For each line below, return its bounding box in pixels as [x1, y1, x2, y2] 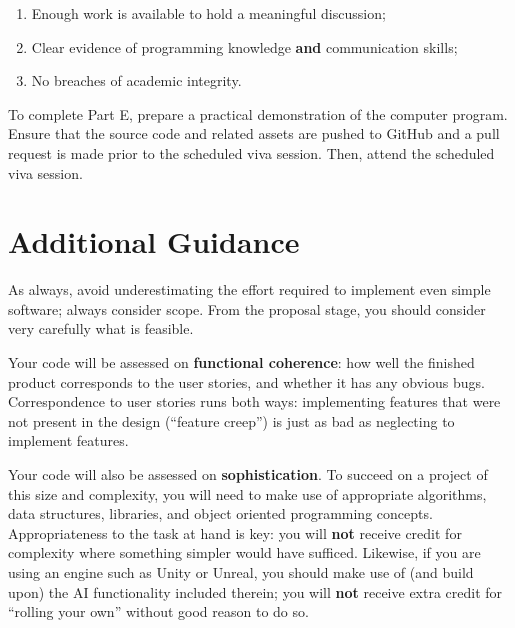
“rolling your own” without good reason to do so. [8, 601, 309, 622]
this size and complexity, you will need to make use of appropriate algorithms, [8, 483, 487, 504]
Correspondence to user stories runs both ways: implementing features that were [8, 391, 501, 412]
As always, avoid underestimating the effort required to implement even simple [8, 279, 491, 300]
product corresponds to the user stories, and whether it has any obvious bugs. [8, 371, 485, 392]
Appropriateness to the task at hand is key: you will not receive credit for [8, 522, 462, 543]
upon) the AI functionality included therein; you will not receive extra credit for [8, 581, 503, 602]
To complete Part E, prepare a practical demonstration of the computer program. [8, 103, 508, 124]
